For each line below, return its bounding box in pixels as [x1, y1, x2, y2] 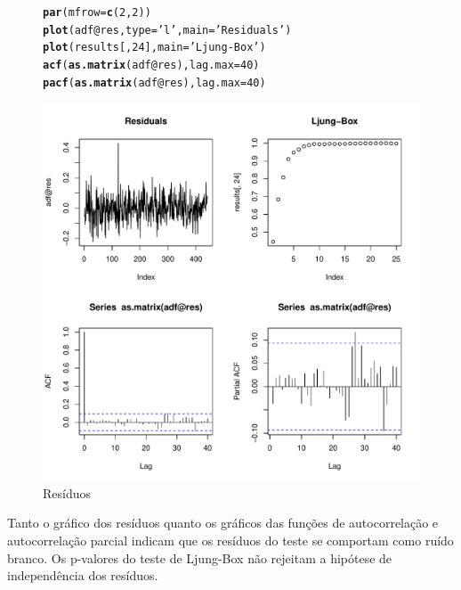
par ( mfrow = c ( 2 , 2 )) [43, 6, 151, 19]
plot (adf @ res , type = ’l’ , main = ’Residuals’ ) [43, 23, 292, 37]
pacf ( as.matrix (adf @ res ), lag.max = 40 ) [43, 76, 266, 89]
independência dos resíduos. [7, 566, 158, 585]
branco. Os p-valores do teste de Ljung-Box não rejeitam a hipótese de [7, 548, 392, 567]
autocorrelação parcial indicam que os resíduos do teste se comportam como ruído [7, 531, 454, 550]
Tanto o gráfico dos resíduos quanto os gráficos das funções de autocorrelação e [7, 513, 439, 532]
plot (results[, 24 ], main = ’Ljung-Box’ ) [43, 41, 266, 54]
